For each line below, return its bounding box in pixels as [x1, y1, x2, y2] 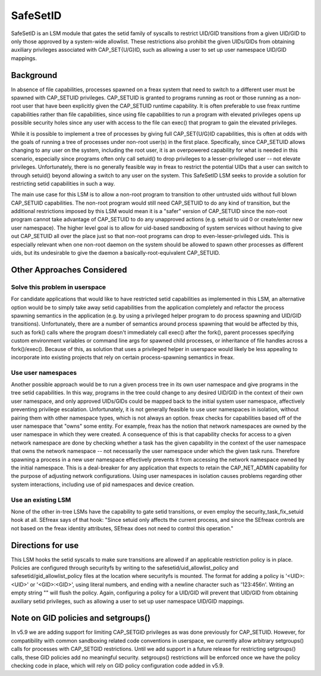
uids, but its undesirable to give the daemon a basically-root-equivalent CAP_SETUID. [11, 249, 221, 256]
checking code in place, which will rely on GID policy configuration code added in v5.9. [11, 662, 224, 669]
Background [11, 70, 58, 80]
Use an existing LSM [11, 496, 71, 504]
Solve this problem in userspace [11, 283, 106, 291]
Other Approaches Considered [11, 265, 127, 275]
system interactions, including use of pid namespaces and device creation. [11, 481, 195, 488]
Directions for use [11, 540, 79, 550]
